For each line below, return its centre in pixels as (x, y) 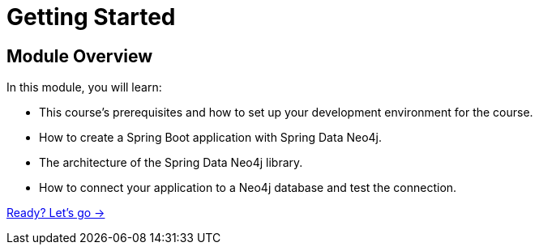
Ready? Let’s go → (56, 213)
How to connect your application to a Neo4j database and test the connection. (248, 188)
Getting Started (91, 17)
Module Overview (80, 56)
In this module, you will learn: (84, 87)
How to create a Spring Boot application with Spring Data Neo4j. (211, 138)
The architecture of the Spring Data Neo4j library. (171, 163)
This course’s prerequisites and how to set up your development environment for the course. (286, 113)
